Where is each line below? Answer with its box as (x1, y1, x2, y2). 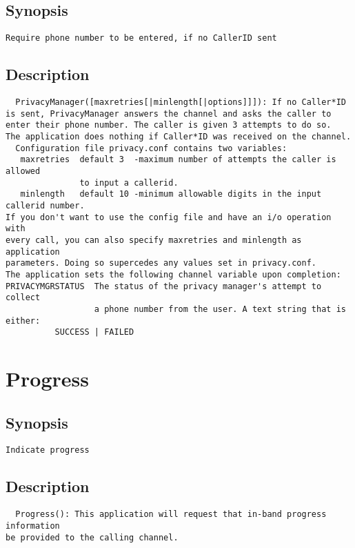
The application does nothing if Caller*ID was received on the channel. (6, 132, 352, 142)
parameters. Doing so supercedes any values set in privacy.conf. (6, 258, 317, 268)
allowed (6, 166, 41, 176)
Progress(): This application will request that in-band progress (15, 509, 327, 520)
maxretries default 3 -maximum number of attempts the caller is (20, 155, 336, 165)
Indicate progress (6, 445, 90, 456)
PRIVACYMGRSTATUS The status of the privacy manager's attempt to (6, 281, 322, 291)
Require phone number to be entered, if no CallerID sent (6, 33, 277, 43)
